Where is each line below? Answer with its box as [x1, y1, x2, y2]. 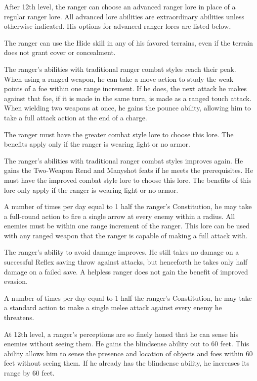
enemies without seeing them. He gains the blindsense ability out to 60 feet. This [4, 338, 249, 349]
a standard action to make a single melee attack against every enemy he [4, 302, 222, 313]
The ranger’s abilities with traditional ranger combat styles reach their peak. [4, 63, 236, 74]
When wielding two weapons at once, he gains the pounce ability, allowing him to [4, 103, 251, 113]
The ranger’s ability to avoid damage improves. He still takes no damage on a [4, 247, 239, 257]
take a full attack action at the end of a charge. [4, 112, 147, 122]
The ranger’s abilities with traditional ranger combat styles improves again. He [4, 155, 243, 165]
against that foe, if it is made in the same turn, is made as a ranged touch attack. [4, 93, 252, 103]
